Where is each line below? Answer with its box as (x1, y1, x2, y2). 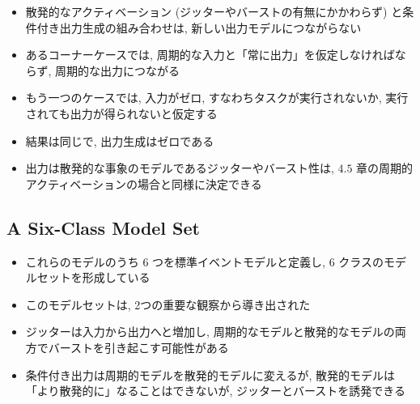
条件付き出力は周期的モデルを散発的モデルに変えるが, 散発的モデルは (25, 366, 395, 383)
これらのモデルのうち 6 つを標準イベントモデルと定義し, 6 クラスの (25, 253, 384, 270)
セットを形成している (36, 269, 151, 286)
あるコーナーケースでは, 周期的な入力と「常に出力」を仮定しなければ (25, 46, 395, 63)
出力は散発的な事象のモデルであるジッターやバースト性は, (25, 159, 334, 176)
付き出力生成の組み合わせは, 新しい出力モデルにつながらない (36, 19, 362, 36)
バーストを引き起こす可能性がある (48, 338, 229, 355)
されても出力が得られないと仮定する (25, 104, 218, 121)
